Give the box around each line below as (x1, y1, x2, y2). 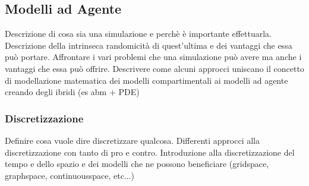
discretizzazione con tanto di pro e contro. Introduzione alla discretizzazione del (5, 146, 295, 158)
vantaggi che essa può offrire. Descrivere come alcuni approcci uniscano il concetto (5, 62, 304, 74)
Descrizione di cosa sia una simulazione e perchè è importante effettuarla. (5, 27, 272, 40)
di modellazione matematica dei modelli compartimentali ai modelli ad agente (5, 74, 288, 86)
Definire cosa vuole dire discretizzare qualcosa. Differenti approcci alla (5, 134, 260, 146)
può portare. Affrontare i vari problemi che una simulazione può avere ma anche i (5, 51, 302, 63)
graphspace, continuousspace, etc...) (5, 169, 135, 181)
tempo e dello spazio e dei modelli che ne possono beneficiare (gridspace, (5, 157, 269, 170)
